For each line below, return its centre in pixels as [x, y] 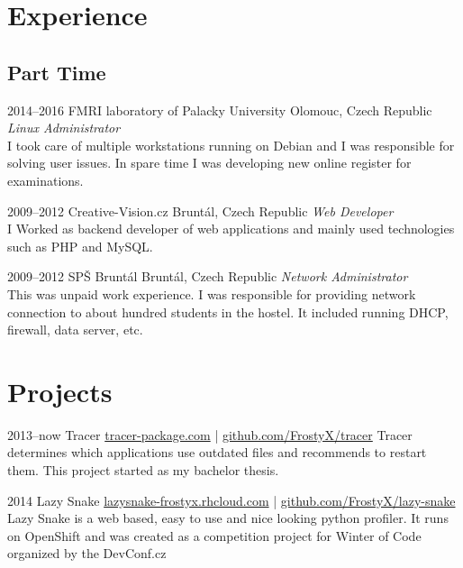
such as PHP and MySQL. [80, 246]
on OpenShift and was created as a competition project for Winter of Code [214, 535]
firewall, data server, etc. [75, 330]
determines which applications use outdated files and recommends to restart [217, 452]
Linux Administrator [64, 128]
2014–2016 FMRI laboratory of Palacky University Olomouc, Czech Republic [220, 110]
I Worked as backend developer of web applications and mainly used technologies [231, 229]
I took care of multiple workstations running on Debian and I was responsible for [231, 145]
